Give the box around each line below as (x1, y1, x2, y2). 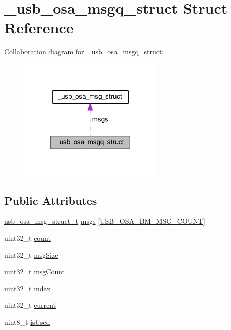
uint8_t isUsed (4, 316, 50, 327)
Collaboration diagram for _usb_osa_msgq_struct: (4, 46, 164, 57)
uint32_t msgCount (4, 266, 65, 277)
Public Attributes (4, 192, 97, 208)
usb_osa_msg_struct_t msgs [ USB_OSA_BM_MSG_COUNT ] (4, 216, 205, 226)
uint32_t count (4, 233, 51, 243)
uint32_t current (4, 300, 56, 310)
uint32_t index (4, 283, 51, 293)
